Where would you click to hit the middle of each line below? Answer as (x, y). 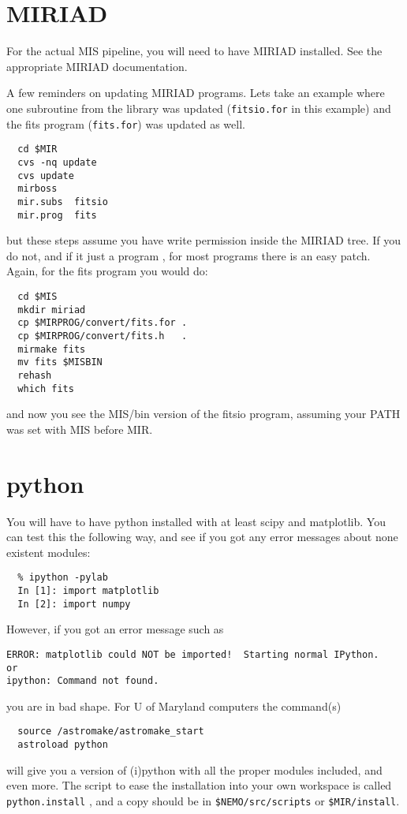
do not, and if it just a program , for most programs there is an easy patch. (189, 255)
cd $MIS (37, 296)
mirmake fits (52, 349)
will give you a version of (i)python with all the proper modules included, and (194, 769)
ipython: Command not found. (83, 681)
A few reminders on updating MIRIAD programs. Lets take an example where (196, 93)
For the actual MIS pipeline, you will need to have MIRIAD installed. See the (194, 51)
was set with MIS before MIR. (80, 429)
